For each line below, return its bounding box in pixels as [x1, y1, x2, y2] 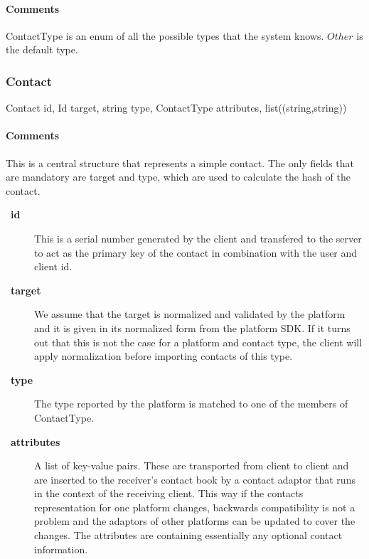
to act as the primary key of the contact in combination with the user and [34, 245, 358, 260]
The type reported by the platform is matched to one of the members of [34, 396, 348, 411]
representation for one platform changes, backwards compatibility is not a [34, 499, 355, 514]
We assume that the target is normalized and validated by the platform [34, 307, 346, 321]
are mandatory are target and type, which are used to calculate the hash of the [6, 169, 351, 184]
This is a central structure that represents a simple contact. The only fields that [6, 155, 354, 170]
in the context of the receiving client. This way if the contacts [34, 486, 304, 501]
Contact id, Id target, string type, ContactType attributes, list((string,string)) [6, 100, 347, 115]
